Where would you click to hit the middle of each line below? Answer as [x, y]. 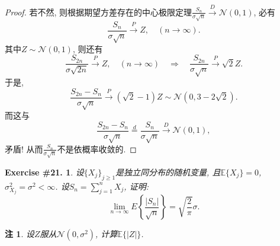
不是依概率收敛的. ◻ [97, 148]
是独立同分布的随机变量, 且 [168, 172]
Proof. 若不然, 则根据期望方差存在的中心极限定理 [99, 12]
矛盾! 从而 [24, 148]
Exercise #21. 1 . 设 [44, 172]
